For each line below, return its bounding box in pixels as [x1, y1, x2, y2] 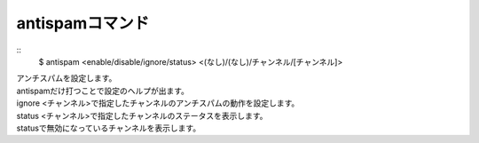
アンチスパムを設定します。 [16, 73, 117, 83]
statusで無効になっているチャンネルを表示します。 [16, 123, 201, 133]
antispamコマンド [16, 13, 150, 33]
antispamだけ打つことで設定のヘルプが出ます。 [16, 85, 190, 96]
